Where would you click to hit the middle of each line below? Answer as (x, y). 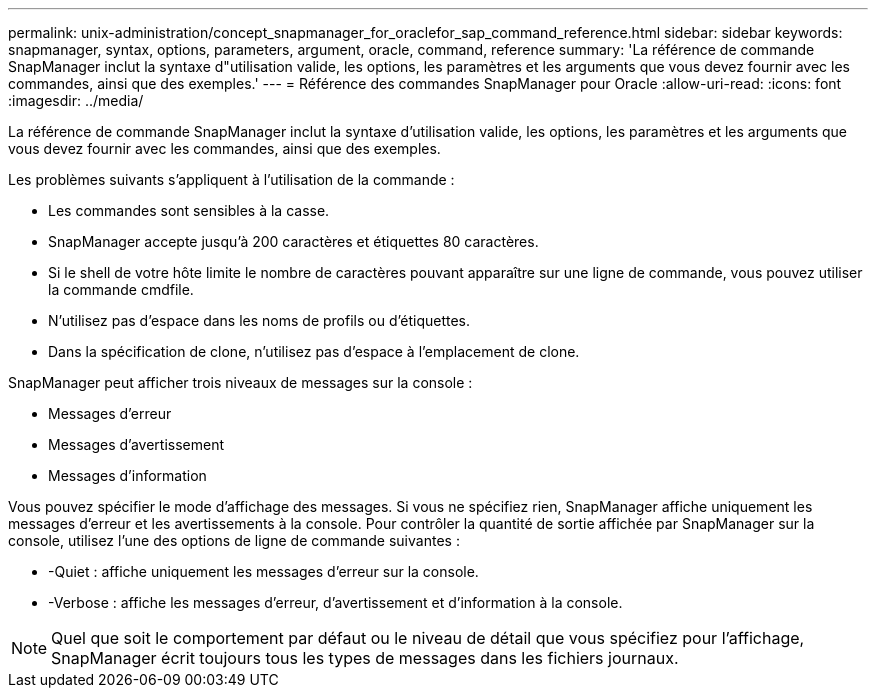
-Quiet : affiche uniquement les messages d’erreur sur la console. (263, 571)
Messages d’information (127, 475)
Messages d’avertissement (136, 444)
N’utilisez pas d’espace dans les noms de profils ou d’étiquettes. (259, 320)
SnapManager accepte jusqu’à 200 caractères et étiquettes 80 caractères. (293, 241)
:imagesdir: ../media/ (76, 100)
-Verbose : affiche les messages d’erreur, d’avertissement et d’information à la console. (335, 602)
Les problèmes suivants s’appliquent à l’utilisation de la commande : (231, 179)
